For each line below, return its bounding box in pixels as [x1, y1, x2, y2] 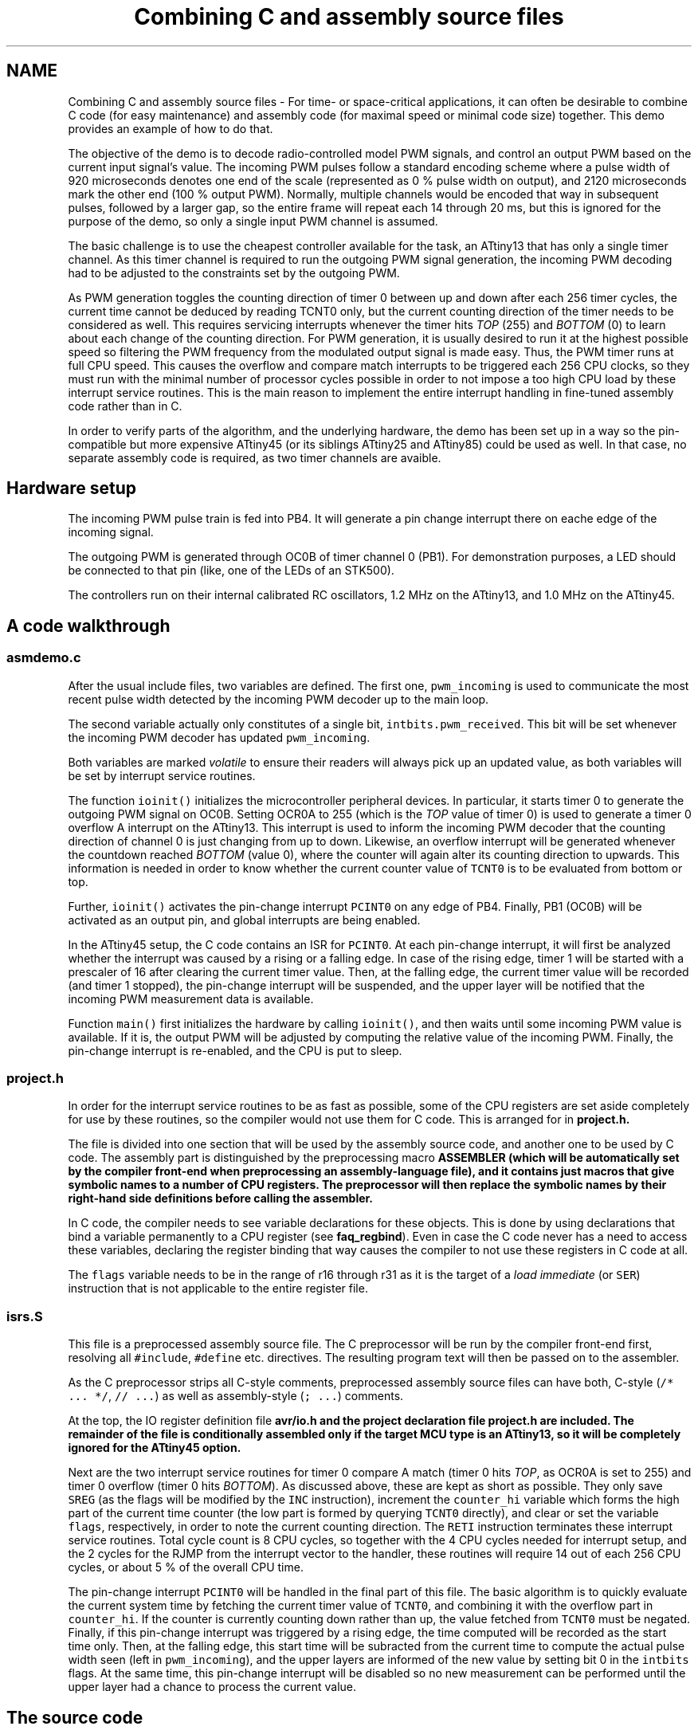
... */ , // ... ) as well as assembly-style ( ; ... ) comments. [68, 1389, 404, 1403]
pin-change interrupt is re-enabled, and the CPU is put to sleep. [68, 1043, 402, 1057]
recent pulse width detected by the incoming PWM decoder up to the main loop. [68, 692, 489, 706]
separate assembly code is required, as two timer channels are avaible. [68, 450, 441, 465]
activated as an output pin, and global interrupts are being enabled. [68, 912, 421, 927]
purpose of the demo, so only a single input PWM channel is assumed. [68, 214, 438, 228]
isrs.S [6, 1308, 43, 1324]
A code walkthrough [6, 615, 171, 636]
